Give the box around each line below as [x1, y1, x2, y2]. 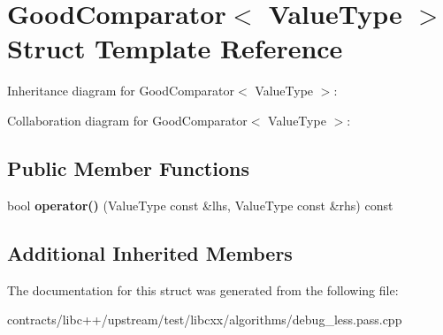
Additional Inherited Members [7, 239, 293, 266]
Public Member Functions [7, 154, 249, 181]
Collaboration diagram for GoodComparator [7, 110, 248, 129]
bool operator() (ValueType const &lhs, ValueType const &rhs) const [7, 195, 393, 214]
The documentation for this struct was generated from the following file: [7, 280, 399, 299]
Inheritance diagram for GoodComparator [7, 81, 234, 100]
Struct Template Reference [7, 30, 343, 66]
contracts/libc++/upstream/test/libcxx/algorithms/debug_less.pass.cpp [7, 310, 402, 329]
